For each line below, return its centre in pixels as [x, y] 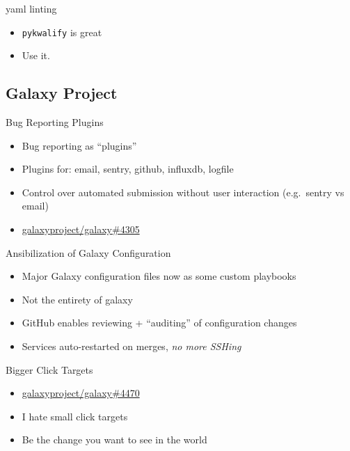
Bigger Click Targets [49, 369]
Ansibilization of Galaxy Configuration [88, 252]
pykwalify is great [62, 32]
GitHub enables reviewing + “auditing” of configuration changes [159, 323]
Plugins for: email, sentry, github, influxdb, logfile [128, 169]
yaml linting [31, 8]
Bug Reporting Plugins [55, 122]
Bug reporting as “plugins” [79, 145]
